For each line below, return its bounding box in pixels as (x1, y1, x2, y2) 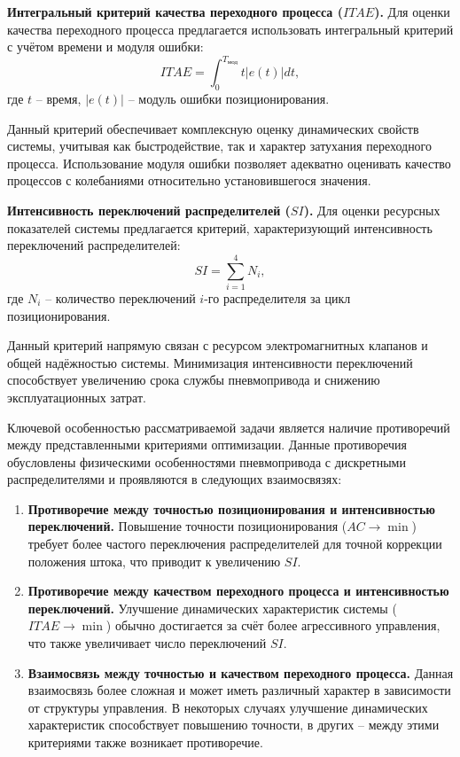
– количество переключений (45, 288, 196, 307)
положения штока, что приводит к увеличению (27, 551, 281, 570)
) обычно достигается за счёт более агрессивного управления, (105, 616, 441, 635)
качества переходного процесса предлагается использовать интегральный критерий (7, 20, 454, 38)
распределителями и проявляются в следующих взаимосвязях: (7, 470, 342, 488)
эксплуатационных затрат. (7, 387, 146, 406)
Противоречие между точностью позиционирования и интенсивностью (27, 499, 435, 518)
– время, (35, 90, 82, 108)
